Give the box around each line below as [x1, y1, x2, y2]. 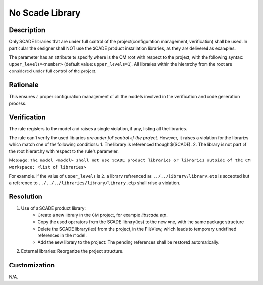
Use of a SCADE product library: [21, 205, 86, 211]
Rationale [9, 81, 38, 89]
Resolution [9, 193, 42, 201]
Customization [9, 261, 55, 269]
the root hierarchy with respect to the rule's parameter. [9, 148, 119, 154]
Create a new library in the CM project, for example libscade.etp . [38, 212, 168, 218]
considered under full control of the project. [9, 68, 97, 74]
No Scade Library [9, 7, 81, 18]
